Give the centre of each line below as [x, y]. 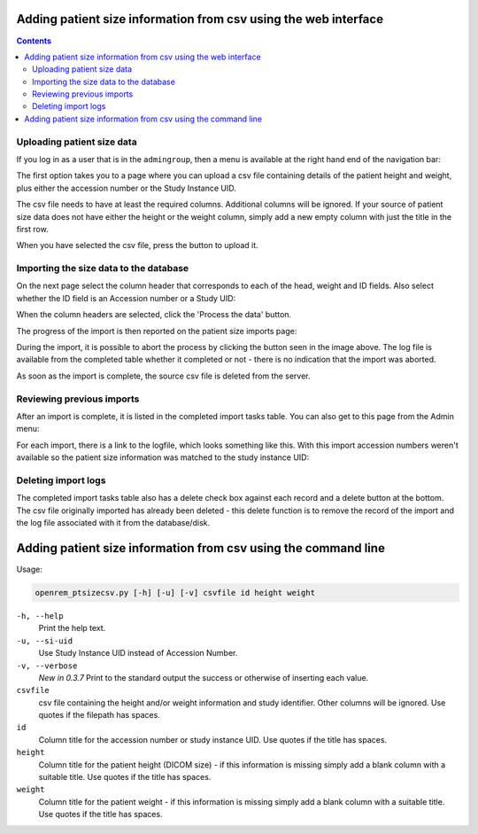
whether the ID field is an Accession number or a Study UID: [126, 298]
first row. [32, 229]
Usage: [30, 569]
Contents [34, 41]
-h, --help [40, 616]
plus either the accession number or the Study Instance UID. [126, 188]
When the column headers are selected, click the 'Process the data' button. [154, 315]
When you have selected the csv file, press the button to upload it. [137, 246]
